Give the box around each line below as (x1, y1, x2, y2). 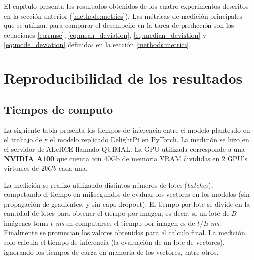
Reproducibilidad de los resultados (4, 68, 243, 88)
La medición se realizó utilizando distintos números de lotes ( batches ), (4, 179, 213, 189)
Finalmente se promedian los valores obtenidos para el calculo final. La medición (4, 227, 245, 237)
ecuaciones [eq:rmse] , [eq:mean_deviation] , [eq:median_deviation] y (4, 29, 207, 40)
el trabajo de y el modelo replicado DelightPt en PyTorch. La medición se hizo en (4, 134, 249, 144)
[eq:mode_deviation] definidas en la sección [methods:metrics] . (4, 39, 191, 49)
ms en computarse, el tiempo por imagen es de (55, 217, 195, 228)
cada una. (58, 163, 88, 173)
